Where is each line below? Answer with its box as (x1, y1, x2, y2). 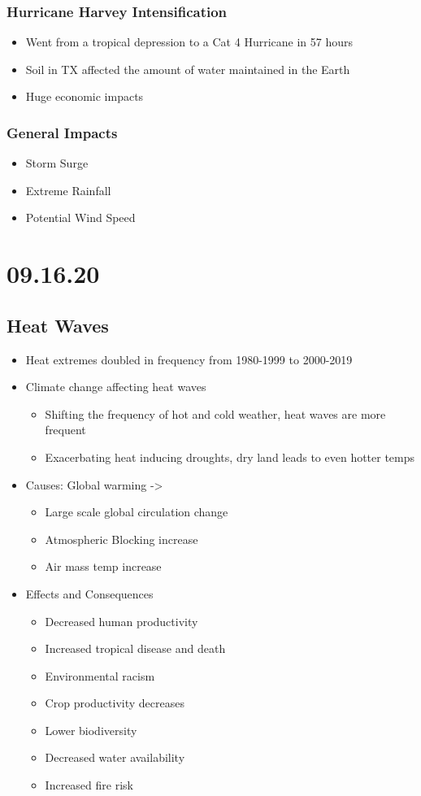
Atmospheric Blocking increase (45, 530, 198, 547)
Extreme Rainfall (25, 181, 111, 198)
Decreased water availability (45, 749, 185, 766)
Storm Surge (25, 154, 89, 172)
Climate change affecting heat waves (25, 378, 206, 395)
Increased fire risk (45, 776, 133, 794)
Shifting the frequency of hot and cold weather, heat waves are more (45, 405, 386, 422)
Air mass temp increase (45, 558, 162, 575)
